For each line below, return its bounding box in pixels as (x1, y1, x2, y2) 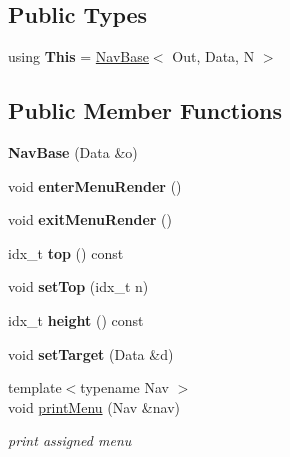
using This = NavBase (8, 46, 149, 67)
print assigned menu (8, 430, 132, 451)
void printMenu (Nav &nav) (8, 396, 180, 417)
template (8, 377, 62, 398)
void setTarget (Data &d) (8, 343, 174, 364)
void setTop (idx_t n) (8, 276, 149, 297)
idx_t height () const (8, 309, 144, 330)
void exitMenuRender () (8, 209, 172, 230)
